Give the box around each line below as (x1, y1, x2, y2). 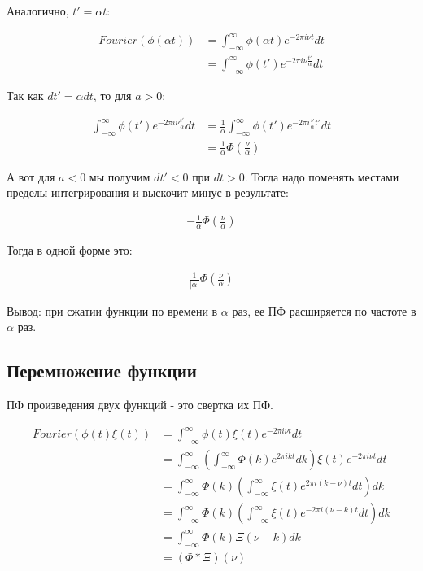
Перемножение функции (7, 358, 197, 383)
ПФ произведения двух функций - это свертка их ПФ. (7, 396, 273, 413)
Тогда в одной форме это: (7, 242, 133, 259)
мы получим (89, 168, 150, 185)
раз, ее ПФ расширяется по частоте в (232, 302, 416, 319)
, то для (93, 86, 132, 103)
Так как (7, 86, 44, 103)
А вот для (7, 168, 55, 185)
